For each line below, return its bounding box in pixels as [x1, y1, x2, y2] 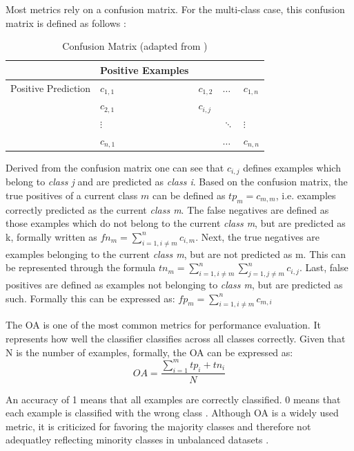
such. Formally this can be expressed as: [6, 291, 175, 305]
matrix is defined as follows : [6, 15, 126, 30]
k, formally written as [6, 229, 97, 243]
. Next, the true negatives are [195, 229, 320, 243]
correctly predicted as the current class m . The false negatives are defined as [6, 202, 329, 217]
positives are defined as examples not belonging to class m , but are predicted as [6, 277, 343, 292]
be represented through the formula [6, 260, 156, 275]
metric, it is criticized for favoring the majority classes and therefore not [6, 418, 311, 433]
